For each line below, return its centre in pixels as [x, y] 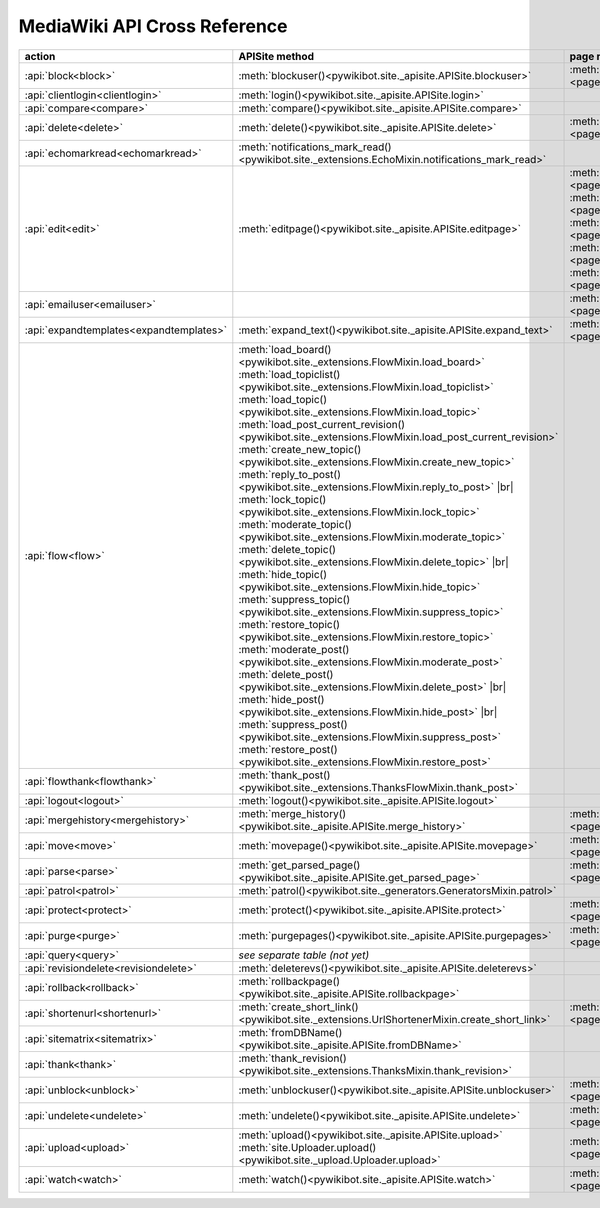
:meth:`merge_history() [292, 813]
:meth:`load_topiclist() [289, 374]
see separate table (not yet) [304, 955]
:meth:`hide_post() [281, 699]
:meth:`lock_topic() [282, 499]
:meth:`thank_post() [284, 775]
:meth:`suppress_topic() [294, 599]
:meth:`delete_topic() [287, 549]
